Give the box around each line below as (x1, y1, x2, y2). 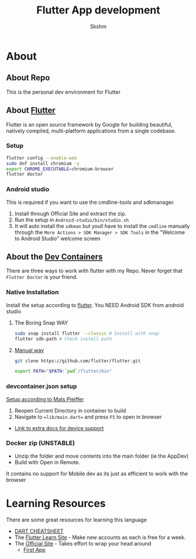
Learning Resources (6, 497, 106, 510)
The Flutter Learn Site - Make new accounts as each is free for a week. (14, 534, 186, 541)
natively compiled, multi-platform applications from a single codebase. (6, 127, 177, 134)
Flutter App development (36, 4, 161, 17)
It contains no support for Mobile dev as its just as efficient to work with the (6, 470, 188, 477)
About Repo (6, 73, 50, 83)
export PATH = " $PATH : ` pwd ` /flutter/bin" (14, 369, 112, 374)
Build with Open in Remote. (14, 458, 80, 466)
